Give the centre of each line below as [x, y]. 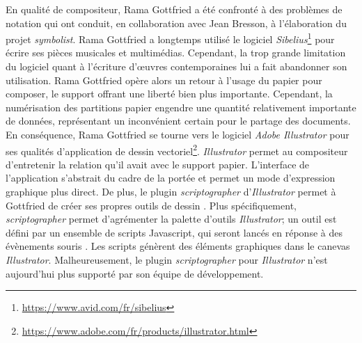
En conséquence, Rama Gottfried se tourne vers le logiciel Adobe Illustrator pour [178, 134]
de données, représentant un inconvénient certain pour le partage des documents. [178, 121]
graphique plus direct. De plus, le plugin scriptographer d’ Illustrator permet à [171, 192]
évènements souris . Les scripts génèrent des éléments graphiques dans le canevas [178, 246]
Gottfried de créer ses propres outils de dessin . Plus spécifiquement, [151, 205]
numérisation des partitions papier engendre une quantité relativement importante [181, 107]
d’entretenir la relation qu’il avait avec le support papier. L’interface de [158, 164]
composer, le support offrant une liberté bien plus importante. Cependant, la [169, 94]
